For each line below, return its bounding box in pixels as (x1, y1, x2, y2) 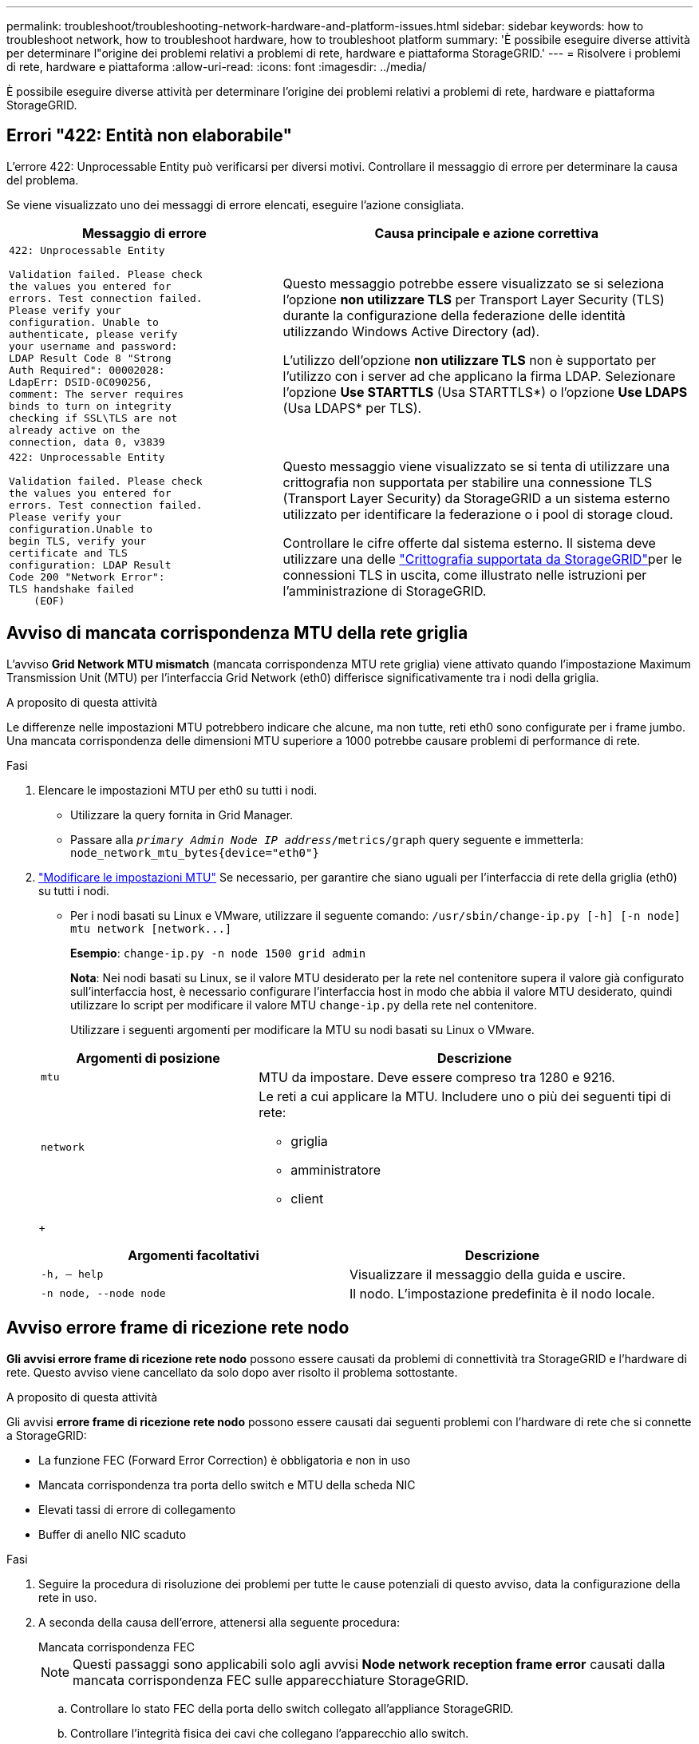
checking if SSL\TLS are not (9, 411, 178, 424)
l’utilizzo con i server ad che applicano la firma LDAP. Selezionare (282, 368, 676, 385)
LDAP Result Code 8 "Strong (9, 351, 172, 364)
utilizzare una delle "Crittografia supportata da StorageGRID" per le (282, 551, 682, 568)
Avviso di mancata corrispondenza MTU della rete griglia (6, 623, 468, 644)
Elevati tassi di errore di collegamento (38, 1502, 236, 1516)
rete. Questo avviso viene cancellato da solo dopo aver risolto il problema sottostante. (6, 1365, 458, 1379)
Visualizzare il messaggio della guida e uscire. (349, 1266, 626, 1282)
